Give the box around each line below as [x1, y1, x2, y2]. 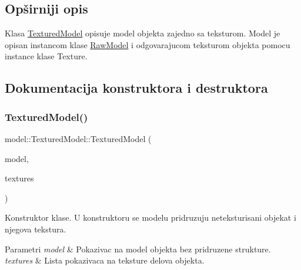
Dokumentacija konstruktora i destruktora [5, 79, 268, 97]
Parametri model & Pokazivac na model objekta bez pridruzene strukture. [5, 242, 271, 255]
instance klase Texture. [5, 50, 88, 62]
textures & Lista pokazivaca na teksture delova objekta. [5, 254, 205, 266]
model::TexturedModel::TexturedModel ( [5, 132, 152, 144]
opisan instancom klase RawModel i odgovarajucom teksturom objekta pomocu [5, 38, 290, 50]
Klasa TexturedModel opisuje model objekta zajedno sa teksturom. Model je [5, 27, 280, 39]
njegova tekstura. [5, 222, 66, 235]
